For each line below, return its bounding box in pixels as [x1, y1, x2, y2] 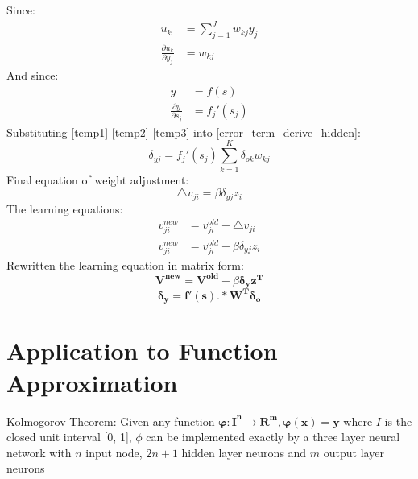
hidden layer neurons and [181, 444, 307, 460]
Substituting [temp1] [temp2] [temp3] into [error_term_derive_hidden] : [6, 123, 361, 140]
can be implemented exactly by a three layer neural [146, 428, 400, 445]
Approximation [6, 365, 178, 398]
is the [384, 412, 412, 429]
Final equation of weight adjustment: [6, 171, 189, 188]
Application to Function [6, 334, 278, 367]
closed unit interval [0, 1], [6, 428, 132, 445]
